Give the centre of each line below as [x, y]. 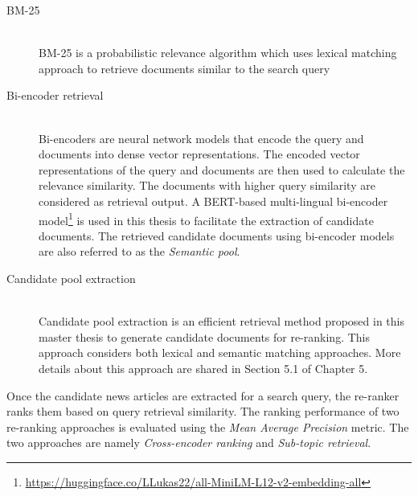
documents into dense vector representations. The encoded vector [199, 154]
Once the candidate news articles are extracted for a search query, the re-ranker [203, 395]
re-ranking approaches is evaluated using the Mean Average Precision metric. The [208, 426]
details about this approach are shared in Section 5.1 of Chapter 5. [203, 368]
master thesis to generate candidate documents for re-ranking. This [205, 336]
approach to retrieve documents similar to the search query [184, 68]
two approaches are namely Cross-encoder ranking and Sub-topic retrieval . [189, 443]
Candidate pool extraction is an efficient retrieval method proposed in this [222, 321]
